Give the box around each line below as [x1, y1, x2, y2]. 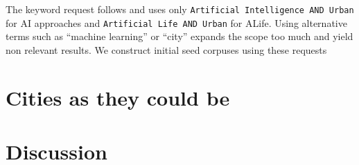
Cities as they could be [6, 83, 230, 111]
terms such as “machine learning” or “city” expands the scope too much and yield [6, 29, 353, 43]
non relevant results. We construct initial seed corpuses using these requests [6, 42, 327, 57]
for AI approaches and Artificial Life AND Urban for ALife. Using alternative [6, 15, 347, 30]
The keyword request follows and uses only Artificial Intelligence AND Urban [6, 2, 354, 16]
